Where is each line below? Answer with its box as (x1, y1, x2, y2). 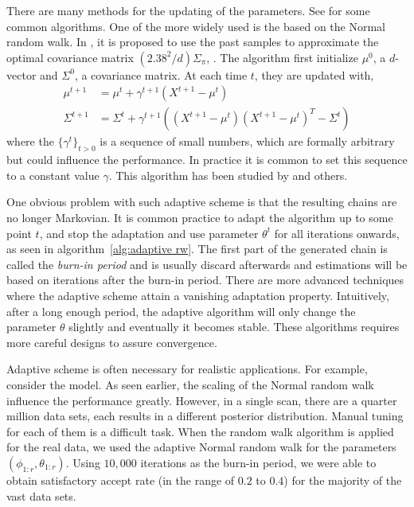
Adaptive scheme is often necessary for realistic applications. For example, (6, 361, 368, 377)
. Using (65, 454, 100, 470)
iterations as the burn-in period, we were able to (140, 454, 377, 470)
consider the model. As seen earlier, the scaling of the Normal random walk (6, 376, 374, 392)
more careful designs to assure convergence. (6, 333, 217, 350)
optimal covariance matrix (6, 49, 134, 65)
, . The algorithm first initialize (206, 49, 358, 65)
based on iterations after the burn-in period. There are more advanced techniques (6, 271, 404, 288)
